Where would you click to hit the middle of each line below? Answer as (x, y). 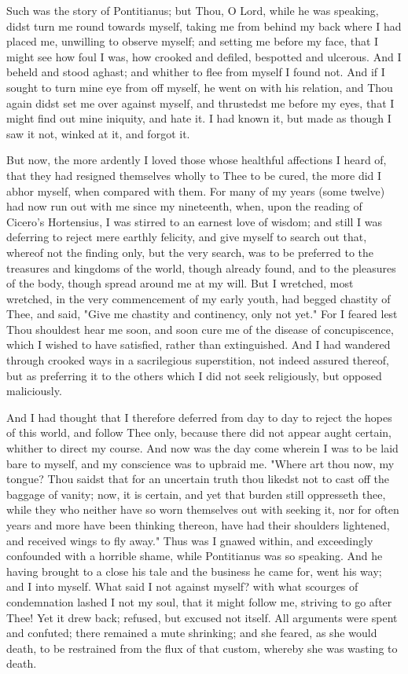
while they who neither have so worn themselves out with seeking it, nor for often (203, 509)
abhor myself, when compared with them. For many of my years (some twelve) (196, 190)
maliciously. (34, 391)
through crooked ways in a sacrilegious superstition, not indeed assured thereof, (198, 360)
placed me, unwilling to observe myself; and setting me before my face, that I (193, 41)
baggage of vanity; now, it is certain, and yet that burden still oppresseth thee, (196, 494)
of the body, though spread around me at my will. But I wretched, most (180, 283)
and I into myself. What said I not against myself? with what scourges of (182, 586)
